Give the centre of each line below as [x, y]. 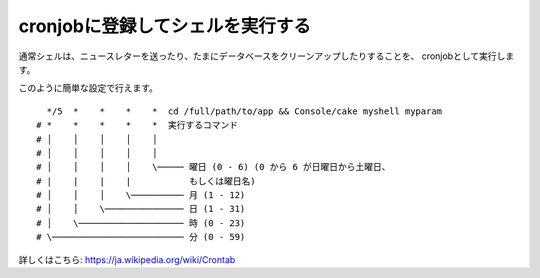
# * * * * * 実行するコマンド [137, 125]
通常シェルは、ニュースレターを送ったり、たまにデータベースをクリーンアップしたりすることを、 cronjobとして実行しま [266, 56]
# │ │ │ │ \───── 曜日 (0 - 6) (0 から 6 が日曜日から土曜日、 [213, 167]
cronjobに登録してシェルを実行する [165, 26]
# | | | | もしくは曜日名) [146, 181]
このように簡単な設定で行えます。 [88, 88]
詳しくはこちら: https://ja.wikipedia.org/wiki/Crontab [127, 259]
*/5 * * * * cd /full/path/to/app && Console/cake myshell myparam [244, 111]
